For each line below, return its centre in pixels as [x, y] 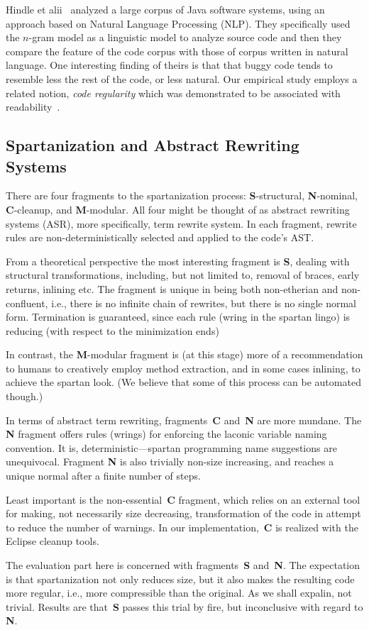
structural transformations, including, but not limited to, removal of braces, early [183, 275]
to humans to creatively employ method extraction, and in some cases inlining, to [183, 368]
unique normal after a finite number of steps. [103, 476]
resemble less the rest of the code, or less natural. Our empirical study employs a [182, 78]
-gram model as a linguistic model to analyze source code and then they [185, 37]
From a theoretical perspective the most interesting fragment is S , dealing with [178, 261]
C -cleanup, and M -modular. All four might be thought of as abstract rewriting [178, 209]
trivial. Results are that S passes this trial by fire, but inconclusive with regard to [184, 606]
